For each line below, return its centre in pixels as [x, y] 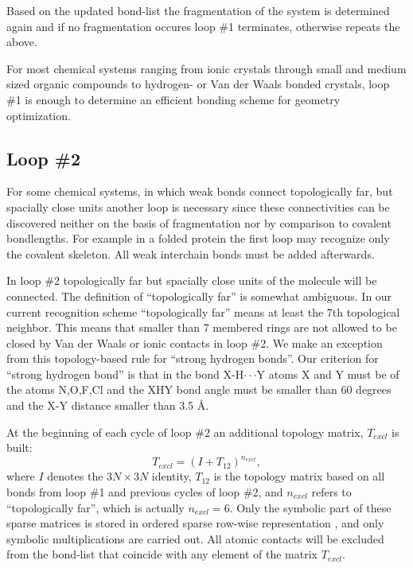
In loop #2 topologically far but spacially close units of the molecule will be [192, 280]
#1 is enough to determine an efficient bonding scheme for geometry [173, 99]
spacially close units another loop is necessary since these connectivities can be [198, 206]
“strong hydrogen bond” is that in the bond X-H [125, 373]
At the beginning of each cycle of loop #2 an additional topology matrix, [185, 432]
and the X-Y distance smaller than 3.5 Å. [108, 405]
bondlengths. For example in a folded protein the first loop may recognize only [198, 238]
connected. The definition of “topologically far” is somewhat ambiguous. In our [199, 296]
